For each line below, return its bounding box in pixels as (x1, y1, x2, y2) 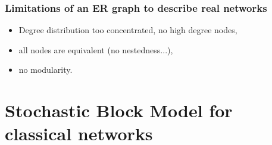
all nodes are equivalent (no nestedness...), (18, 43, 173, 56)
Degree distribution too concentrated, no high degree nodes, (18, 24, 237, 36)
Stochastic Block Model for (5, 98, 233, 123)
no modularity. (18, 63, 73, 76)
